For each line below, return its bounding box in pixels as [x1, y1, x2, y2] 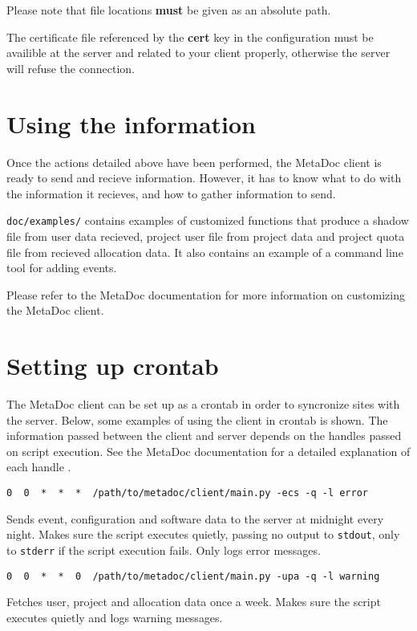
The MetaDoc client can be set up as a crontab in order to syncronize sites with [6, 396, 400, 413]
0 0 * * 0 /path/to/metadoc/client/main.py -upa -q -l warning [6, 570, 380, 582]
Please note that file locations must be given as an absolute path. [6, 2, 331, 18]
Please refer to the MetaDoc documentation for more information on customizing [6, 286, 405, 303]
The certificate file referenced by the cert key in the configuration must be [6, 28, 374, 45]
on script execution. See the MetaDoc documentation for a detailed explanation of [6, 442, 411, 459]
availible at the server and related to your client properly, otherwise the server [6, 44, 391, 61]
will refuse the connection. [6, 59, 135, 76]
